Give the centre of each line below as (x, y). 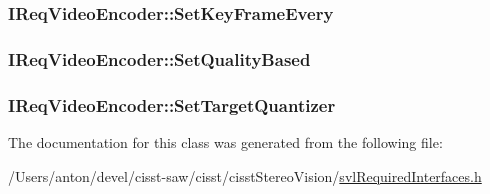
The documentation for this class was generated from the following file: (225, 141)
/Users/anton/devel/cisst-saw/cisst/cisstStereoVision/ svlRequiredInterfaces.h (245, 175)
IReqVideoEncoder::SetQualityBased (159, 58)
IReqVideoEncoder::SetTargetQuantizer (172, 104)
